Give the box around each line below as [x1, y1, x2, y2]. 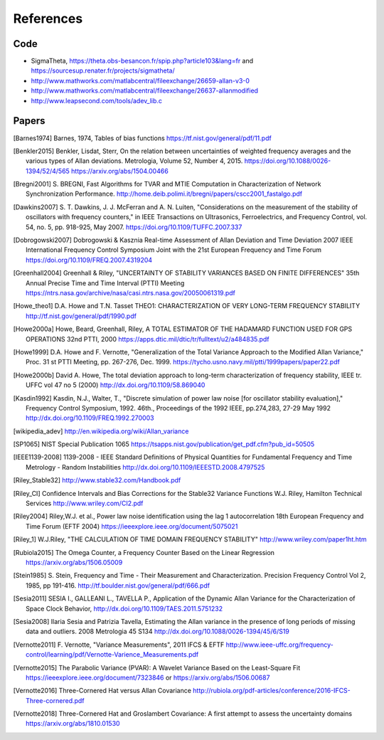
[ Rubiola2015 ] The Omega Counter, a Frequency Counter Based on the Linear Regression [13, 548, 275, 556]
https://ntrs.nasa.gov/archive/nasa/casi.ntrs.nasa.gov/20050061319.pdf [26, 289, 236, 297]
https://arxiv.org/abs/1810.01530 [26, 719, 120, 728]
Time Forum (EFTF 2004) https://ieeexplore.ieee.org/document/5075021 [26, 522, 238, 530]
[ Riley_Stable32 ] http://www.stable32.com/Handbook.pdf [13, 476, 181, 485]
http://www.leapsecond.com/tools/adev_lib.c [31, 96, 163, 105]
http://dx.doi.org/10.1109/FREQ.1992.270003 [26, 413, 154, 423]
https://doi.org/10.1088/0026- [244, 157, 331, 165]
